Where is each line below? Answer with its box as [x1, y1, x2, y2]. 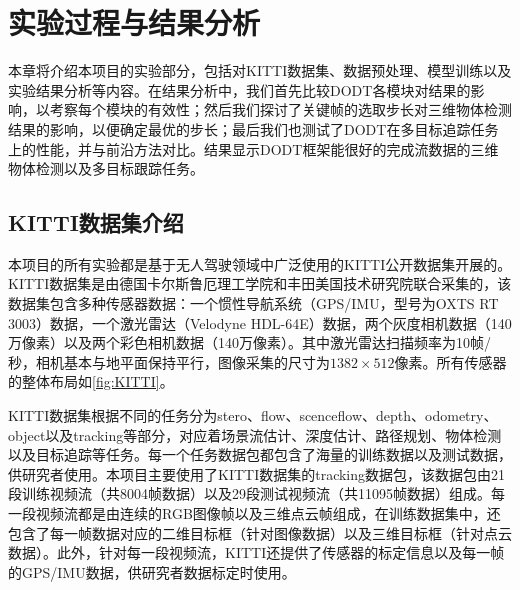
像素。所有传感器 [394, 351, 507, 372]
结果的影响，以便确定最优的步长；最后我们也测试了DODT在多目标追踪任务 [8, 118, 499, 139]
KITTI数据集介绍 [8, 207, 184, 238]
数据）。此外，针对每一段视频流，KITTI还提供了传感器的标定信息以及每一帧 [8, 542, 505, 563]
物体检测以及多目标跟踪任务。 [8, 158, 204, 179]
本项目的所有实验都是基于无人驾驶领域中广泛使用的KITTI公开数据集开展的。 [8, 253, 512, 274]
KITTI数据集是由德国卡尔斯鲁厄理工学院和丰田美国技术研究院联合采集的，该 [8, 273, 512, 294]
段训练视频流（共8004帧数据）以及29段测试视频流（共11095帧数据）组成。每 [8, 483, 505, 504]
